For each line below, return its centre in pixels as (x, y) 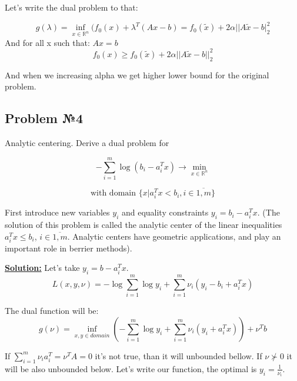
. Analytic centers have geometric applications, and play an (174, 236)
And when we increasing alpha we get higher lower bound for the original (137, 74)
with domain (113, 193)
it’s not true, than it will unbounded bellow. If (178, 355)
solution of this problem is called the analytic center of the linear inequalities (144, 225)
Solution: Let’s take (42, 268)
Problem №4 (44, 118)
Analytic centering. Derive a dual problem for (87, 143)
